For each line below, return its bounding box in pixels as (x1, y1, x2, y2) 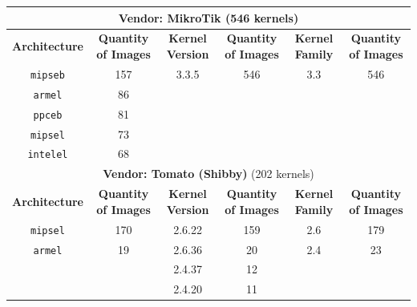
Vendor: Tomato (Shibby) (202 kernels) (103, 165, 314, 182)
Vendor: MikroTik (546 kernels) (118, 9, 299, 26)
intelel (27, 149, 68, 161)
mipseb (30, 69, 65, 81)
